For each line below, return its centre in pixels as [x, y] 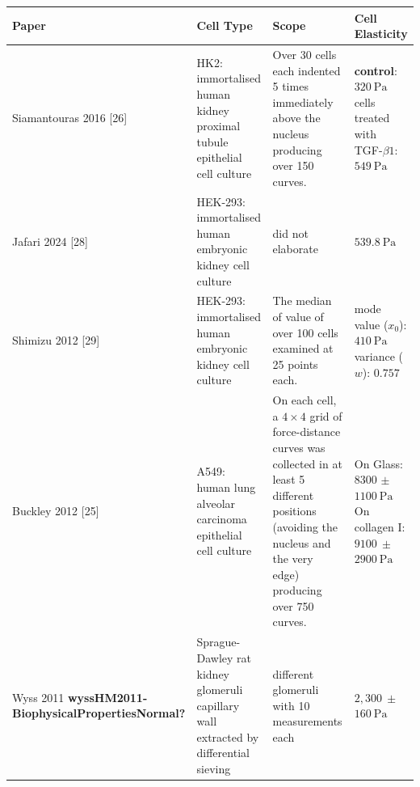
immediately [303, 102]
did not [290, 233]
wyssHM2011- [107, 697]
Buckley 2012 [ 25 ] [56, 511]
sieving [214, 769]
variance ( [379, 355]
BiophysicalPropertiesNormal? [99, 713]
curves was [299, 447]
